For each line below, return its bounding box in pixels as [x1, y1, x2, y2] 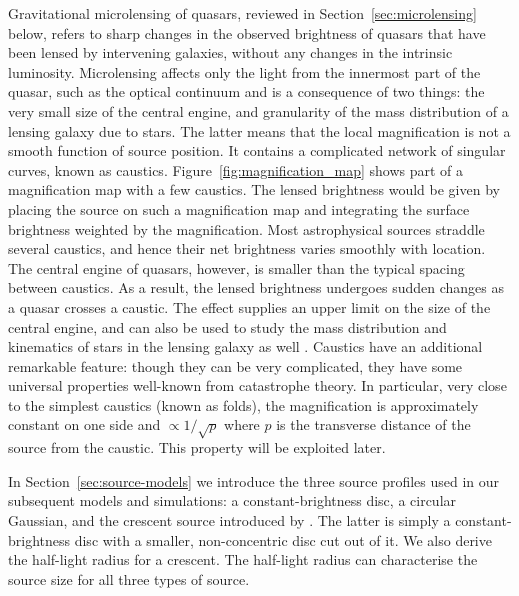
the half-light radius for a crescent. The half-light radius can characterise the [8, 549, 478, 570]
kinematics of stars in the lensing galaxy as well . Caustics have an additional [8, 336, 483, 357]
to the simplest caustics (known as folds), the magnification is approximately [8, 394, 479, 415]
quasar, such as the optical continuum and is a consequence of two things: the [8, 81, 485, 102]
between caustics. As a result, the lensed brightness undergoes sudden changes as [8, 277, 504, 298]
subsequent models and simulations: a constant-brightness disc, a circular [8, 490, 457, 511]
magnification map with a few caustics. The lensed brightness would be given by [8, 179, 500, 200]
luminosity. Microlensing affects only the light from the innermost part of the [8, 61, 481, 82]
